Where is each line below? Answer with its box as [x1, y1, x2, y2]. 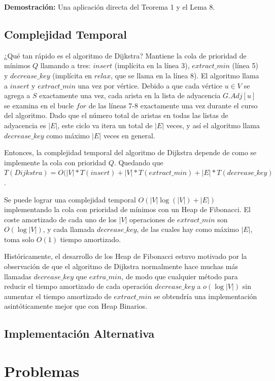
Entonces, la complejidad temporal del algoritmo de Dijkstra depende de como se [4, 147, 257, 158]
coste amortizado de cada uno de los [4, 214, 117, 224]
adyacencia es [4, 120, 46, 130]
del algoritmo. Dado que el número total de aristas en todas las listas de [4, 110, 228, 121]
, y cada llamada [43, 224, 95, 235]
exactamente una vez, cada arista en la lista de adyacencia [39, 90, 221, 101]
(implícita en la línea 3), [114, 60, 190, 71]
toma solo [4, 233, 35, 244]
